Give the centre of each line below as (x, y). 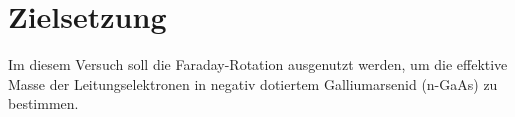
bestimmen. (43, 103)
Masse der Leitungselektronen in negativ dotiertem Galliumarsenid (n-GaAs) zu (253, 83)
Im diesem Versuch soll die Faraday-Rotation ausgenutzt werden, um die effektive (258, 64)
